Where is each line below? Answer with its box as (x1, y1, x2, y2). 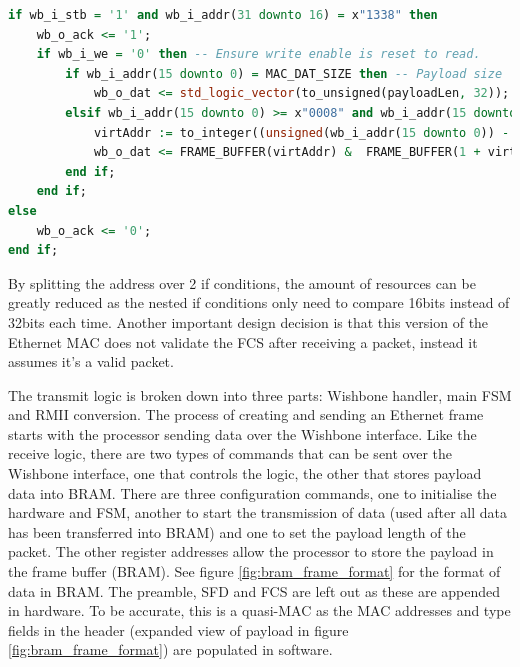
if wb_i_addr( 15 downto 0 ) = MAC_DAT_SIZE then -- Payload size (65, 66, 503, 81)
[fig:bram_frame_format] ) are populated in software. (8, 639, 333, 660)
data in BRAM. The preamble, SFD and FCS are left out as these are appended (8, 580, 501, 601)
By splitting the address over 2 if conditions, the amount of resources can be (8, 272, 476, 293)
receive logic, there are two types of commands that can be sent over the (8, 443, 453, 464)
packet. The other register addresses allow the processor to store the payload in (8, 541, 494, 562)
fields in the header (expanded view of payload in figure (8, 619, 349, 640)
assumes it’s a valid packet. (8, 351, 174, 372)
